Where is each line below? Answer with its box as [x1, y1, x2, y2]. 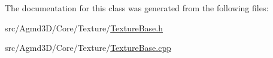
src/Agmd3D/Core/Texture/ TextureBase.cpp [5, 41, 171, 54]
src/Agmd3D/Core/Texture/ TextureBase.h [5, 21, 163, 34]
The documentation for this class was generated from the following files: [5, 2, 269, 14]
